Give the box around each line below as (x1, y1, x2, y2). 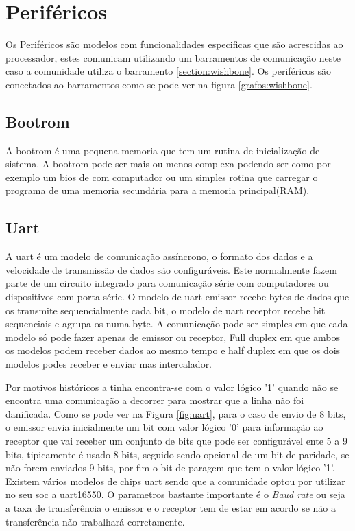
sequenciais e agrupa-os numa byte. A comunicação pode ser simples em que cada (5, 316, 348, 331)
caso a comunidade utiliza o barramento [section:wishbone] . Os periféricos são (5, 64, 332, 78)
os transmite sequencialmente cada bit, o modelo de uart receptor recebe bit (5, 303, 326, 317)
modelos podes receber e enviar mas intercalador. (5, 357, 212, 371)
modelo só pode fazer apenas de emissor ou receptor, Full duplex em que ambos (5, 329, 340, 344)
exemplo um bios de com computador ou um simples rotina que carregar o (5, 169, 318, 184)
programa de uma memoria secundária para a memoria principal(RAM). (5, 183, 310, 198)
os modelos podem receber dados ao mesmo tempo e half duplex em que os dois (5, 343, 341, 357)
